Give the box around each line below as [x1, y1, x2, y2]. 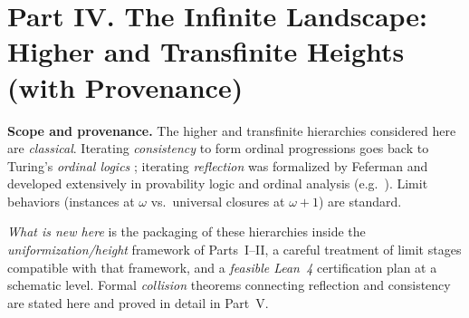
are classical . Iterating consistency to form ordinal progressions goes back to [7, 139, 429, 158]
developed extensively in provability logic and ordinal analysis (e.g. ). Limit [7, 174, 428, 193]
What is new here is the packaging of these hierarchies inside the [7, 222, 366, 241]
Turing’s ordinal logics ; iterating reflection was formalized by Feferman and [7, 156, 428, 175]
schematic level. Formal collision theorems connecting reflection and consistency [7, 275, 451, 294]
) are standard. [318, 191, 402, 210]
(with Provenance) [7, 68, 244, 105]
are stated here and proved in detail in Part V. [7, 293, 269, 312]
